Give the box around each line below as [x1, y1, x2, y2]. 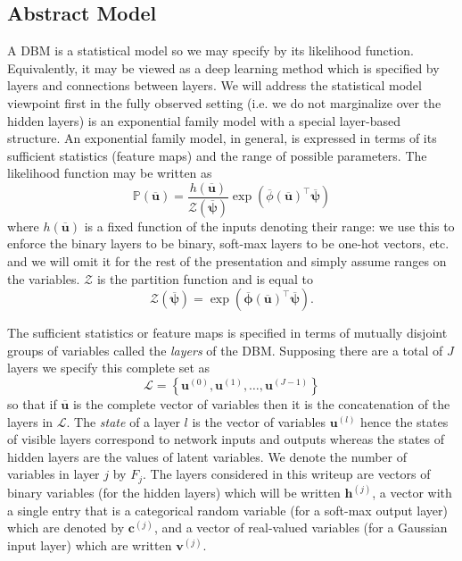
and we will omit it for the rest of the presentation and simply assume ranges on [7, 252, 447, 271]
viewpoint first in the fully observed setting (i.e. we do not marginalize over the [7, 93, 441, 112]
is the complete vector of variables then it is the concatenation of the [72, 395, 450, 414]
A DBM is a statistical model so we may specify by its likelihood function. [7, 41, 414, 60]
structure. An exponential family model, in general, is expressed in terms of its [7, 129, 437, 147]
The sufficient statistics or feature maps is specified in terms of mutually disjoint [7, 323, 448, 342]
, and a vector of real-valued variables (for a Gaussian [153, 518, 448, 537]
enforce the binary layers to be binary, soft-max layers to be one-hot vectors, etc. [7, 234, 450, 253]
